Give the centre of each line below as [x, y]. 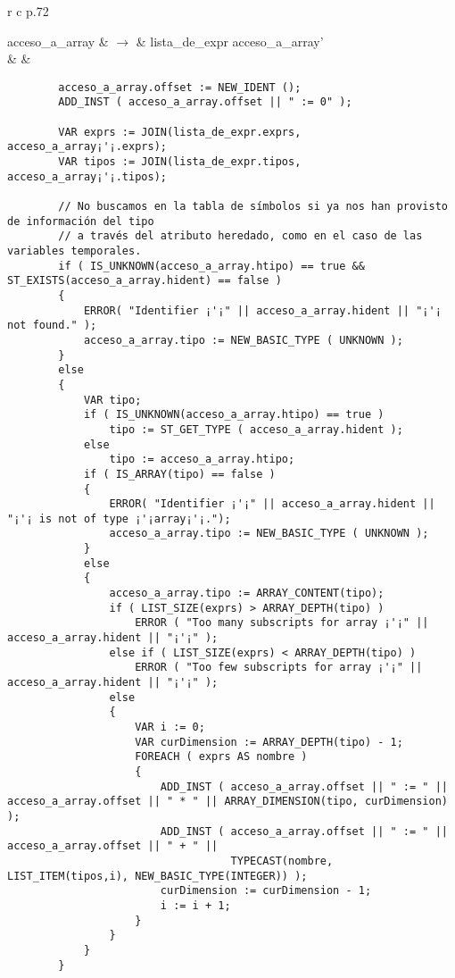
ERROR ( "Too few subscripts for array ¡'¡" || [279, 668]
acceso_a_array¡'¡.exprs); [87, 147]
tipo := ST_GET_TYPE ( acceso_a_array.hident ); [256, 429]
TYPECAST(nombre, [282, 861]
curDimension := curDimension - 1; [266, 891]
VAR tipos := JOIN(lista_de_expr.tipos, [180, 162]
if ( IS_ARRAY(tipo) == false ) [179, 474]
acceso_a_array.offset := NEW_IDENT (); [180, 87]
